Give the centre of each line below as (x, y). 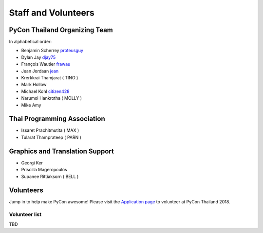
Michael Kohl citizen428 (46, 91)
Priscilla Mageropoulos (44, 170)
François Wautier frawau (46, 64)
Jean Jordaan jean (40, 71)
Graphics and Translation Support (61, 151)
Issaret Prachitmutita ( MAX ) (50, 130)
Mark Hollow (34, 85)
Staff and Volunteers (52, 13)
